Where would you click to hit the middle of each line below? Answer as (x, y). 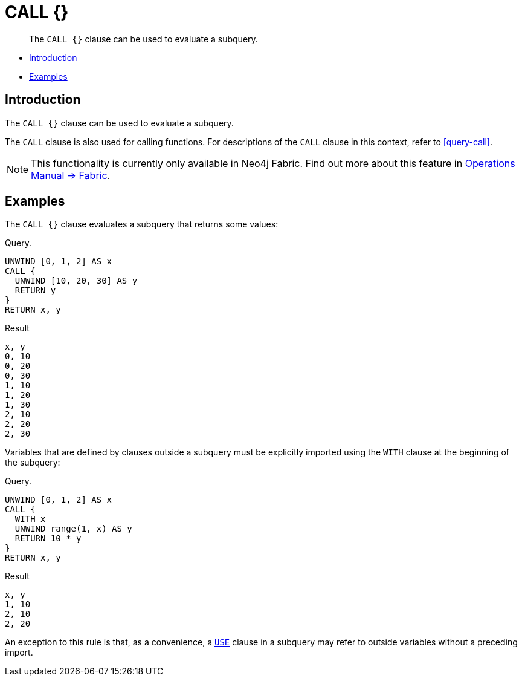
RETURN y (35, 291)
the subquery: (33, 463)
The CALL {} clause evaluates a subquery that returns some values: (142, 224)
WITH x (30, 519)
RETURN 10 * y (48, 539)
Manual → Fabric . (71, 175)
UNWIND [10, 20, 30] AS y (76, 281)
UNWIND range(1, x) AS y (73, 529)
